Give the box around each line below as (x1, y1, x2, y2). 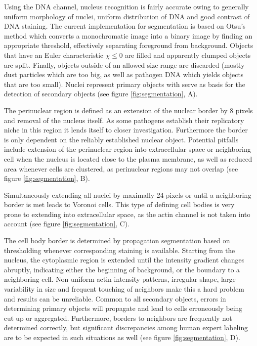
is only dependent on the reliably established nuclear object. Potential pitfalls (4, 134, 239, 144)
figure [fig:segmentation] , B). (4, 173, 90, 183)
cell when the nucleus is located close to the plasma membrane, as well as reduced (4, 153, 253, 164)
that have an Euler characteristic (4, 49, 104, 60)
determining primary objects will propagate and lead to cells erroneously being (4, 303, 243, 313)
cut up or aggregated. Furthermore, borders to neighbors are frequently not (4, 312, 232, 323)
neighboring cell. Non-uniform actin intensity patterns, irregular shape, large (4, 274, 236, 284)
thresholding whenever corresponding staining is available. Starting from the (4, 245, 235, 255)
